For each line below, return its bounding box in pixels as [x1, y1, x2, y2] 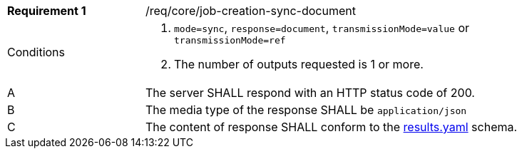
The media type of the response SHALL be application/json [145, 103, 467, 117]
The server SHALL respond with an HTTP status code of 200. [145, 86, 475, 100]
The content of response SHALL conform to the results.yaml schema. [145, 120, 518, 134]
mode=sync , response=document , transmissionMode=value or [174, 21, 470, 35]
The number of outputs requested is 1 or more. [174, 57, 424, 71]
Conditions [7, 44, 66, 59]
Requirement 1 [7, 4, 86, 18]
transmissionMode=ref [174, 35, 286, 46]
